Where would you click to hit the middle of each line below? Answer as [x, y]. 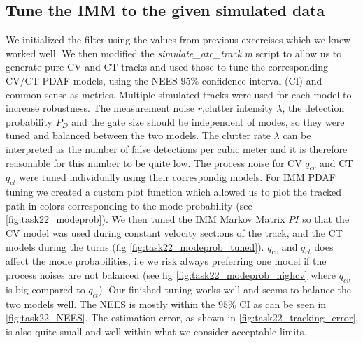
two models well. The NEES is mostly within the [111, 304]
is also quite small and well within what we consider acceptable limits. [156, 331]
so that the [326, 219]
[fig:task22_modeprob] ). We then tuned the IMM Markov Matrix [145, 219]
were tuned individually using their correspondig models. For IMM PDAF [177, 177]
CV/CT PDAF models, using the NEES [92, 80]
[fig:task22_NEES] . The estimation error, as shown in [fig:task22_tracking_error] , [182, 318]
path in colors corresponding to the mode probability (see [129, 205]
